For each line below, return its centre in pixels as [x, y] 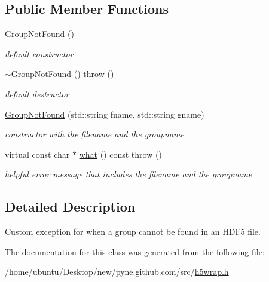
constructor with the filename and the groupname [95, 134]
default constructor [39, 53]
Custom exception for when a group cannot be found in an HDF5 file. [133, 232]
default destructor [37, 94]
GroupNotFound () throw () [62, 74]
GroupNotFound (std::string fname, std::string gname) [105, 114]
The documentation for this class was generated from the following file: [135, 251]
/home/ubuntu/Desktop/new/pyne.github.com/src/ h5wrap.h [117, 272]
